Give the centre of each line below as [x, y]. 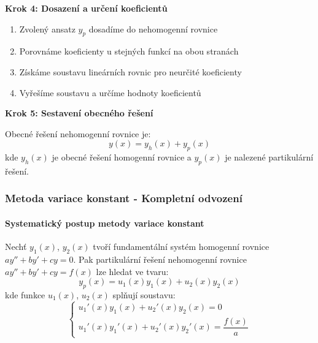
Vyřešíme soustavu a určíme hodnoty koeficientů [110, 92]
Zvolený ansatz [47, 28]
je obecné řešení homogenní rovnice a [122, 157]
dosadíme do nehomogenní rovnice [153, 28]
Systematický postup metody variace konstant [105, 223]
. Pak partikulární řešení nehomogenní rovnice [160, 259]
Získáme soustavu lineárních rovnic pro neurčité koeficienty [130, 71]
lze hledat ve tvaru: [132, 271]
